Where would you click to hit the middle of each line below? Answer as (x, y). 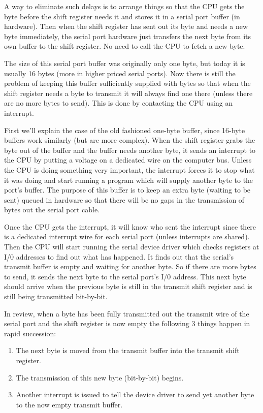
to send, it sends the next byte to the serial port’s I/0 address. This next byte (125, 276)
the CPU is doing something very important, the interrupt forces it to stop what (129, 169)
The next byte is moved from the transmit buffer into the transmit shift (128, 350)
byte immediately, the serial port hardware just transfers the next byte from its (127, 36)
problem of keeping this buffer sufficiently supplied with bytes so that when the (127, 83)
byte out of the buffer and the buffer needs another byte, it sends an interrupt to (130, 150)
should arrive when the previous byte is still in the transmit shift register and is (128, 286)
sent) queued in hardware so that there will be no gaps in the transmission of (124, 199)
